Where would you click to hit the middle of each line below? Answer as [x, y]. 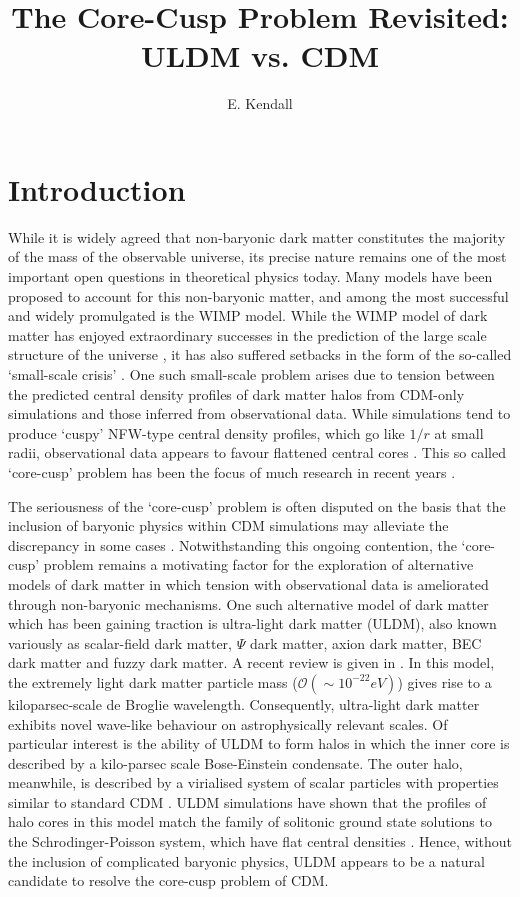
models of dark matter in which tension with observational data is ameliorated [248, 583]
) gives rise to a [444, 681]
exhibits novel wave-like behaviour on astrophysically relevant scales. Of [228, 723]
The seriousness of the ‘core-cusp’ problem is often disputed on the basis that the [257, 505]
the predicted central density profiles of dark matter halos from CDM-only [236, 393]
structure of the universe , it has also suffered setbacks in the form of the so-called [260, 354]
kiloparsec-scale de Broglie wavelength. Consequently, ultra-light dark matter [244, 703]
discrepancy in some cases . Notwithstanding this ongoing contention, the [232, 544]
